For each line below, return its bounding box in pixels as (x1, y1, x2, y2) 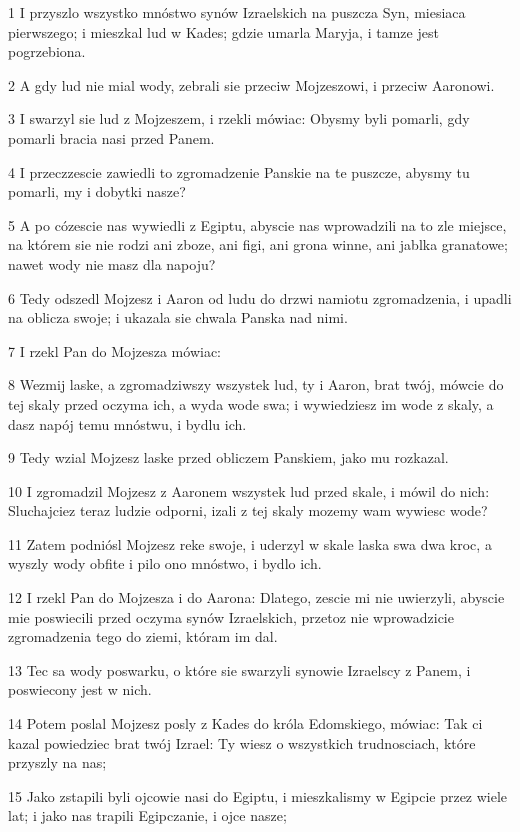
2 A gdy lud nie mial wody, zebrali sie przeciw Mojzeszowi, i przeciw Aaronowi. (8, 74, 495, 95)
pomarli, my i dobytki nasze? (8, 181, 186, 202)
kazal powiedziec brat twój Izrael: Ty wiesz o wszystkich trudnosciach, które (8, 732, 476, 753)
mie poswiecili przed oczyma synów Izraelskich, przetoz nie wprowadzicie (8, 606, 454, 627)
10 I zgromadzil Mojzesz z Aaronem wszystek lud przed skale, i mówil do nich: (8, 480, 490, 501)
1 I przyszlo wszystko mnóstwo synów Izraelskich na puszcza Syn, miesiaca (8, 2, 466, 22)
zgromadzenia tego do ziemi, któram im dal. (8, 626, 278, 647)
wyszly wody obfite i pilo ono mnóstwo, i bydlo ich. (8, 553, 322, 574)
